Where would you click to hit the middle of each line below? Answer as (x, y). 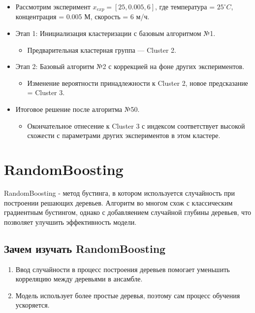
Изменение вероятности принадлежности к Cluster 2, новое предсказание (138, 83)
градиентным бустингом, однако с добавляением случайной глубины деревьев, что (128, 212)
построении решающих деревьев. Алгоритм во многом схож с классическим (118, 202)
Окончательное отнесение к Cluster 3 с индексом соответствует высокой (136, 125)
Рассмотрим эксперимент (53, 6)
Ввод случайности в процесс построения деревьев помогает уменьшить (123, 269)
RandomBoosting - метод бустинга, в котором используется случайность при (120, 192)
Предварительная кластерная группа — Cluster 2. (102, 50)
